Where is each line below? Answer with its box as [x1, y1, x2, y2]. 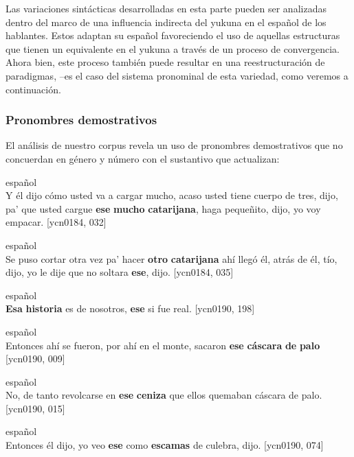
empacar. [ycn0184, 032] [5, 215, 107, 229]
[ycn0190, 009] [5, 351, 65, 366]
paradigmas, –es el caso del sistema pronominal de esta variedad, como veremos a [5, 68, 349, 82]
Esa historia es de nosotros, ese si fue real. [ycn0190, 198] [5, 301, 255, 316]
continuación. [5, 82, 61, 96]
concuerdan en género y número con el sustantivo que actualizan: [5, 151, 280, 165]
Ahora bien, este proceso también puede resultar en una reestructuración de [5, 55, 325, 69]
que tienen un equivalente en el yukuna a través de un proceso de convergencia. [5, 41, 340, 56]
